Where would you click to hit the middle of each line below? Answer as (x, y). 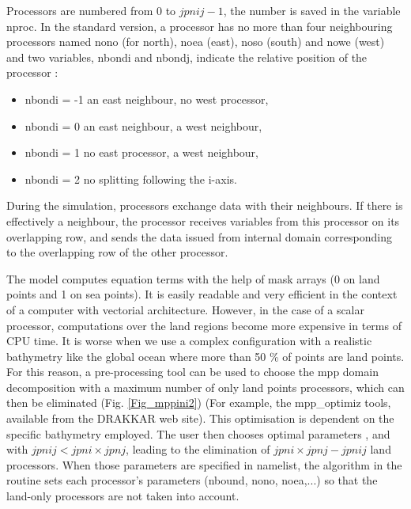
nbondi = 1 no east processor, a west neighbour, (141, 152)
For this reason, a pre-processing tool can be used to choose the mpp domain (192, 372)
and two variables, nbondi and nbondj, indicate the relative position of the (187, 57)
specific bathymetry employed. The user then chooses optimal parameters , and (198, 433)
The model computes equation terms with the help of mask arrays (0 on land (193, 278)
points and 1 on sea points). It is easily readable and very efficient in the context (202, 294)
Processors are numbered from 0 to (91, 10)
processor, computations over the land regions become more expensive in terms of (204, 325)
